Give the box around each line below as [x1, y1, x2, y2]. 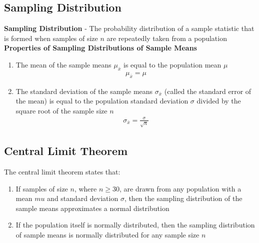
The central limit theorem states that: [4, 166, 120, 177]
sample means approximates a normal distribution [15, 202, 169, 213]
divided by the [196, 95, 241, 106]
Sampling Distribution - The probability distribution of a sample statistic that [4, 23, 254, 33]
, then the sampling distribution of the [124, 193, 242, 203]
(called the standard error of [164, 85, 251, 96]
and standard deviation [47, 193, 118, 203]
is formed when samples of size [4, 32, 98, 43]
